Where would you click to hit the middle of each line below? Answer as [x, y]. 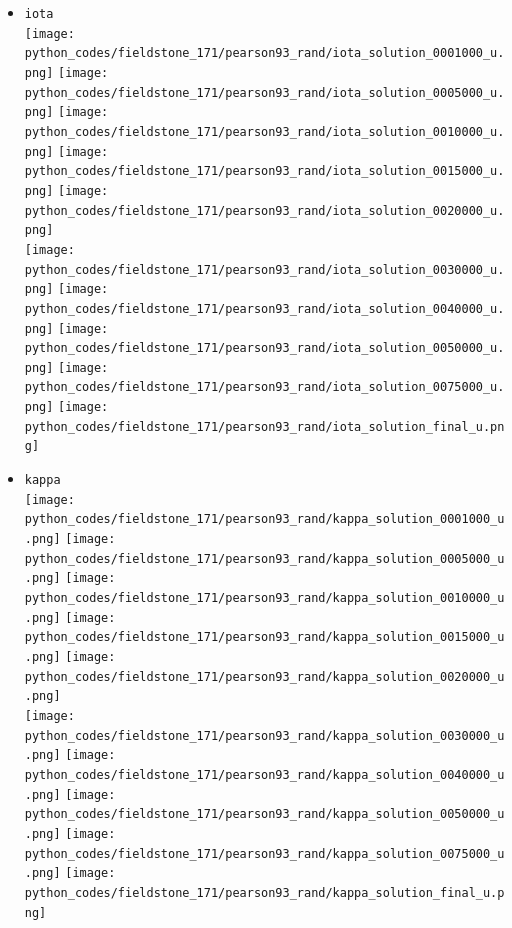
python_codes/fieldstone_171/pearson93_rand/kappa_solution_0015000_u [264, 637]
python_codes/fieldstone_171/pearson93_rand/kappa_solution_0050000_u [264, 814]
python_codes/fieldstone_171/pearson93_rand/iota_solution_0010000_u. [264, 131]
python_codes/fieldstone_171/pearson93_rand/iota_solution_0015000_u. [264, 171]
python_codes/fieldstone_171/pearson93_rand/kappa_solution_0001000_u [264, 519]
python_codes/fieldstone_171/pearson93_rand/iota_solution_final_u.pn [264, 426]
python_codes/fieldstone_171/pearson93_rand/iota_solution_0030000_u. [264, 269]
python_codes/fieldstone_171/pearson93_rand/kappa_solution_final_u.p [264, 892]
